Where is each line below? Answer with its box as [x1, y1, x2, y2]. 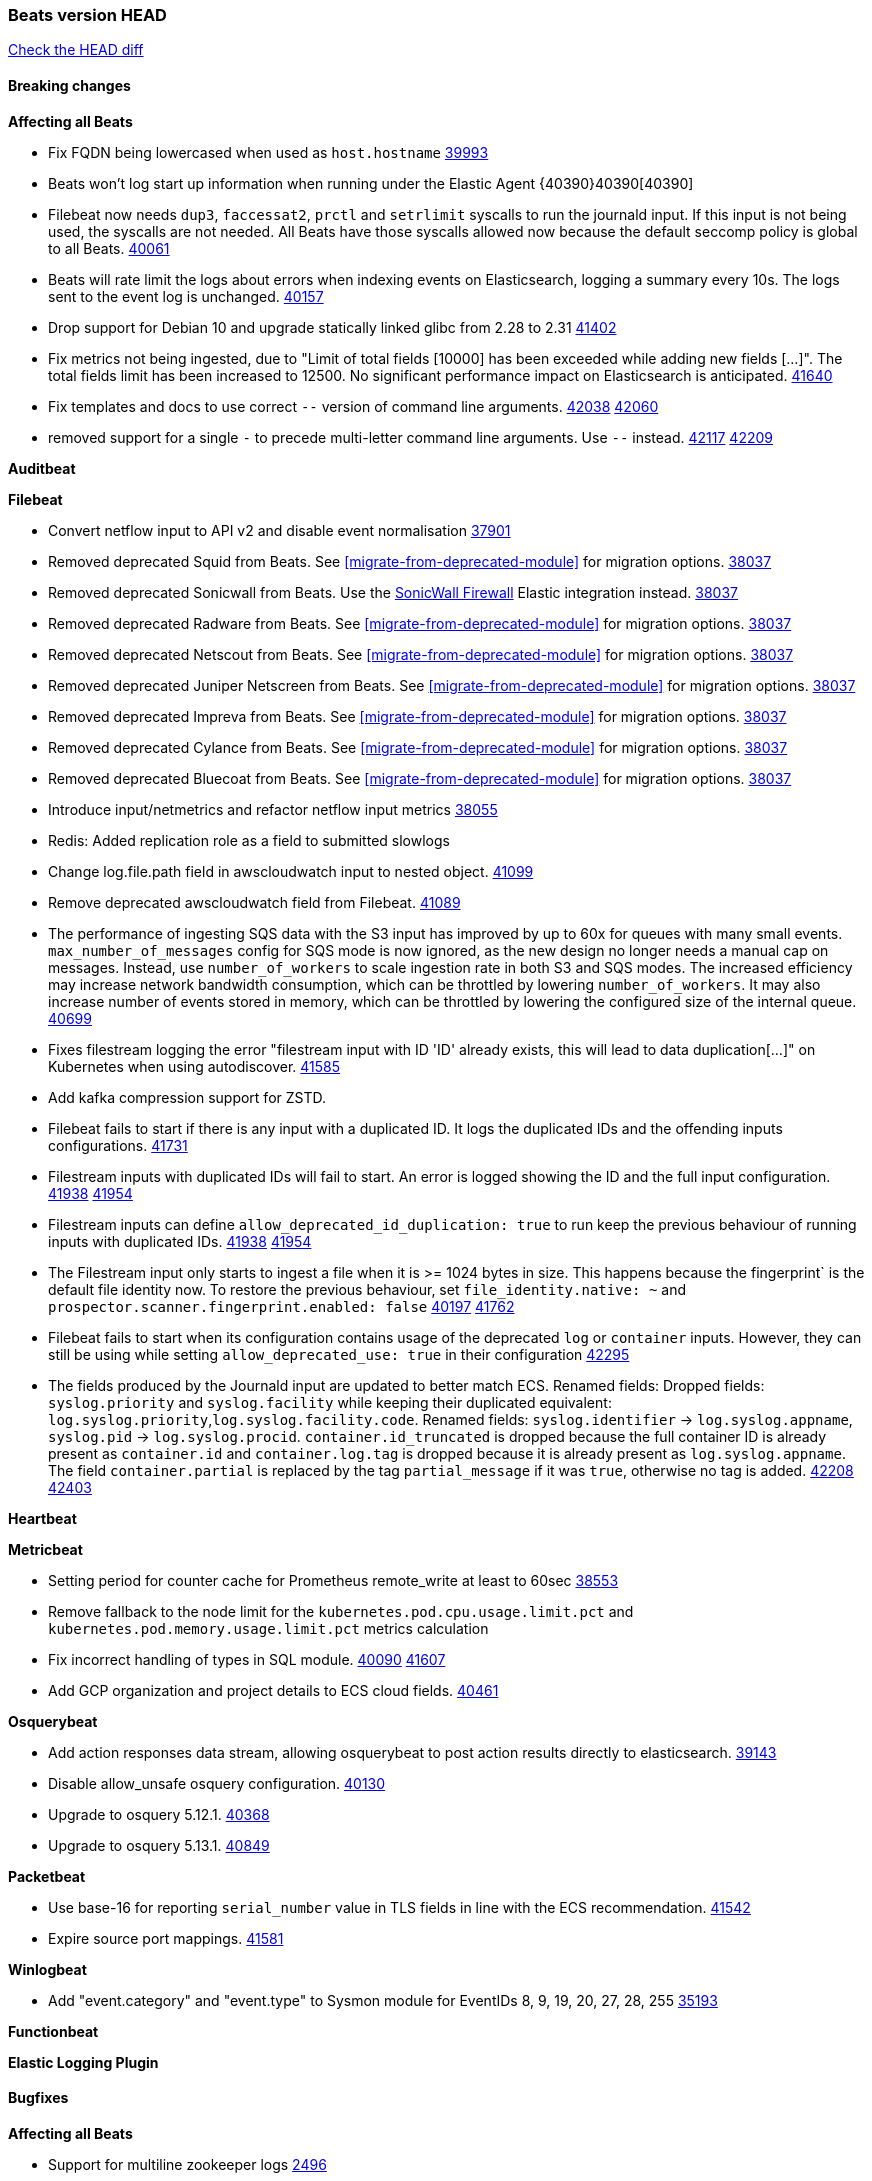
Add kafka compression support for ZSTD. [48, 1088, 327, 1106]
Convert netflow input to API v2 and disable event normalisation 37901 [48, 521, 511, 539]
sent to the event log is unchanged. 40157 [48, 287, 324, 305]
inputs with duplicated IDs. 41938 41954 [48, 1232, 312, 1250]
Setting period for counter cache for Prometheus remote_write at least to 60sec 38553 [48, 1571, 619, 1589]
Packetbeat [8, 1867, 86, 1885]
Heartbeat [8, 1509, 77, 1527]
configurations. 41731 [48, 1136, 188, 1154]
